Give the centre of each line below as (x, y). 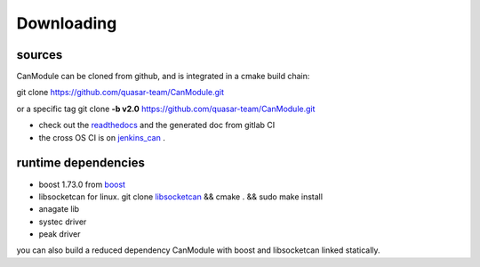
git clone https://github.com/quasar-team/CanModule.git (120, 93)
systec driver (63, 222)
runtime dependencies (81, 163)
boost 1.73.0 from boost (82, 184)
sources (40, 55)
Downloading (67, 23)
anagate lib (59, 209)
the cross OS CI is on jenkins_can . (102, 137)
